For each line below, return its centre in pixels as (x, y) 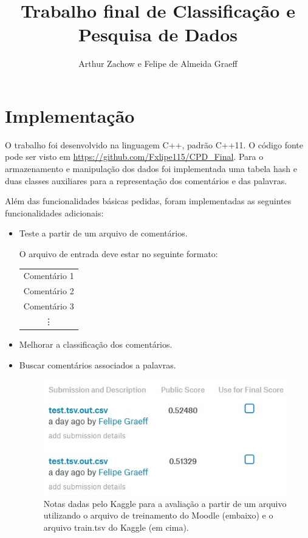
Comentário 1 (49, 276)
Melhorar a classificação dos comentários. (96, 344)
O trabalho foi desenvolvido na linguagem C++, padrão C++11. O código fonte (154, 144)
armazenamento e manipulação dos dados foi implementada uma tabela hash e (151, 169)
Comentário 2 (49, 291)
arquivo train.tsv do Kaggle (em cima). (116, 527)
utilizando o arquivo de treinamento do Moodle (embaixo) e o (158, 515)
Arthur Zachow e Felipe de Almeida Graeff (158, 64)
